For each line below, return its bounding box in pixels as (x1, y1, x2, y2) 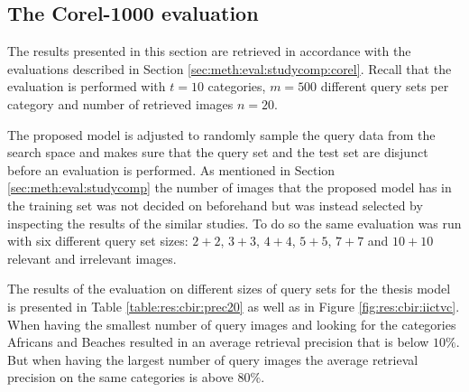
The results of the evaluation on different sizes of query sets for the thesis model (7, 279, 451, 298)
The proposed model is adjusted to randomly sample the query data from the (7, 125, 436, 144)
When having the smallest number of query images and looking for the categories (7, 314, 456, 333)
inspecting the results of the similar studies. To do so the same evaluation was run (7, 213, 462, 232)
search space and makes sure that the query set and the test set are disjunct (7, 143, 428, 162)
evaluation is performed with (7, 77, 166, 96)
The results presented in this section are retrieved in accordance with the (7, 42, 411, 61)
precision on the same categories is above (7, 368, 234, 387)
